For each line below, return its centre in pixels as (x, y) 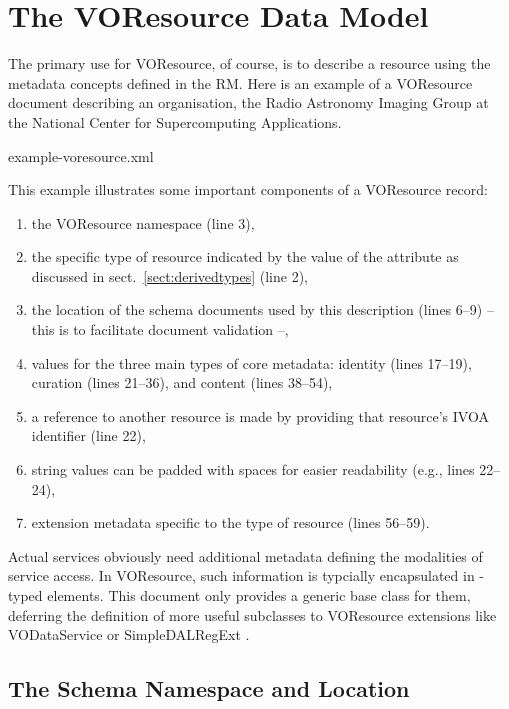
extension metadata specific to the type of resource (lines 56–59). (230, 522)
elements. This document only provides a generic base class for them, (259, 595)
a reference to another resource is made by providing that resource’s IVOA (260, 415)
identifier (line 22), (88, 435)
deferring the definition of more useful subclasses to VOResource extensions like (252, 614)
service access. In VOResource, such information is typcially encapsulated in (241, 575)
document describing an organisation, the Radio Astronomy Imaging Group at (248, 102)
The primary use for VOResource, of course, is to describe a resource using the (249, 63)
